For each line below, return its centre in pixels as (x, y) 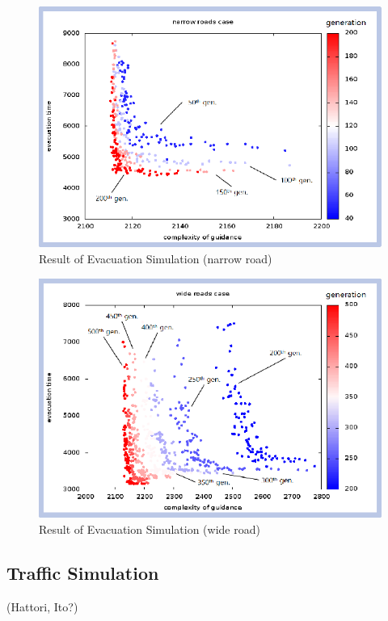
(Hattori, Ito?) (42, 606)
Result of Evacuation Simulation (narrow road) (156, 258)
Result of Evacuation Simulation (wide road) (150, 529)
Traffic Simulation (83, 572)
